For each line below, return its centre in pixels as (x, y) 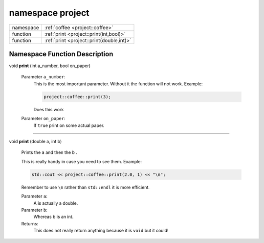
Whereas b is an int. (54, 217)
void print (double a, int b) (35, 141)
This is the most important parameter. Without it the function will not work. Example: (118, 84)
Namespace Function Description (61, 54)
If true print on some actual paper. (69, 125)
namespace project (49, 13)
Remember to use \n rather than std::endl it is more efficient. (86, 187)
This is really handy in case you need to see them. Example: (81, 161)
